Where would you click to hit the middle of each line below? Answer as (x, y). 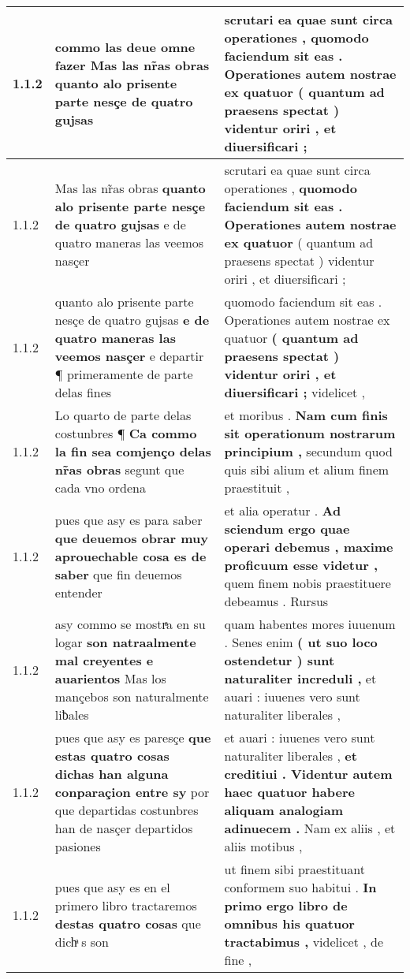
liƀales (72, 715)
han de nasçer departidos (124, 828)
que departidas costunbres (127, 810)
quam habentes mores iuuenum (310, 624)
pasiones (78, 846)
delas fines (83, 392)
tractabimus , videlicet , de (304, 942)
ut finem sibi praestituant (294, 869)
